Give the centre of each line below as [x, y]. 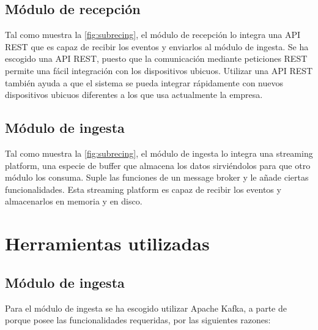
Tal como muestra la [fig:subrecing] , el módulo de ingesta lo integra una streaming [159, 153]
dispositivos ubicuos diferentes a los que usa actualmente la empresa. [134, 95]
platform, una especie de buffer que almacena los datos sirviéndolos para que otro [158, 165]
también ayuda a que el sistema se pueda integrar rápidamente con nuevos [144, 82]
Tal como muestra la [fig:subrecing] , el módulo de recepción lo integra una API [153, 35]
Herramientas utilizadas [107, 243]
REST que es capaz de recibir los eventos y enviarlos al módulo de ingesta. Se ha [157, 46]
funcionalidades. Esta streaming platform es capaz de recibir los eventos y [143, 189]
